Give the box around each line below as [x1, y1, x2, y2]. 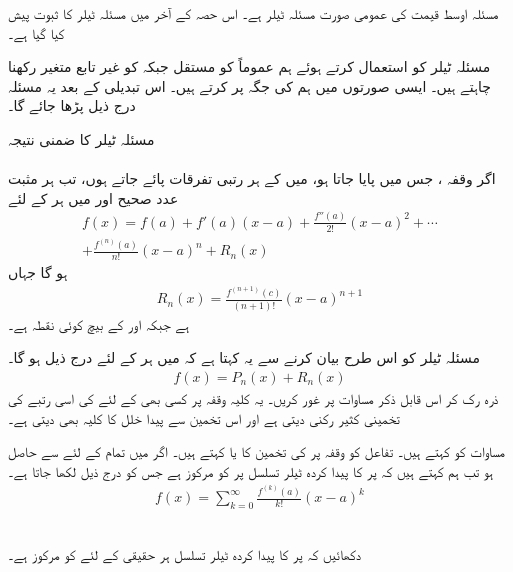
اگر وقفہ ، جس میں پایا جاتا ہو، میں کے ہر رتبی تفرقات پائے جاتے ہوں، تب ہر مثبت [8, 168, 496, 189]
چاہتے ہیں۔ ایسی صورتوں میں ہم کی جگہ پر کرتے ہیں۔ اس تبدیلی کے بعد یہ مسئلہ [8, 75, 491, 96]
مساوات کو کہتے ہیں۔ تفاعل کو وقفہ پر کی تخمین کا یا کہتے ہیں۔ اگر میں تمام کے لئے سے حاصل [8, 441, 506, 462]
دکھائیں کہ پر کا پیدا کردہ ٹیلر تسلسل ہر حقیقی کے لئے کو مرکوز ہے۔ [8, 544, 362, 565]
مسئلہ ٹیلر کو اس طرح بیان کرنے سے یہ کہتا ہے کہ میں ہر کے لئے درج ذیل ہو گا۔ [8, 347, 480, 368]
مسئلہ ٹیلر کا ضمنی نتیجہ [8, 128, 155, 149]
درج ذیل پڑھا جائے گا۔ [8, 95, 136, 116]
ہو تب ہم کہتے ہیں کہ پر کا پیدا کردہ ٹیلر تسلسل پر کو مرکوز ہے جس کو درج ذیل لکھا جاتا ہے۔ [8, 460, 494, 481]
